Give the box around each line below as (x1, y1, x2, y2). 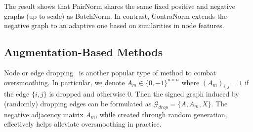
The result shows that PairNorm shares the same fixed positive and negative (4, 1, 235, 11)
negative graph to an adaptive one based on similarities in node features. (4, 20, 224, 31)
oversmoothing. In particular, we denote (4, 77, 125, 87)
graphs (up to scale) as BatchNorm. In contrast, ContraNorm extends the (4, 10, 227, 21)
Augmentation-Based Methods (4, 44, 163, 60)
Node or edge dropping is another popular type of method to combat (4, 67, 216, 77)
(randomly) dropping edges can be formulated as (4, 98, 152, 108)
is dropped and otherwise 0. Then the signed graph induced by (49, 89, 239, 99)
